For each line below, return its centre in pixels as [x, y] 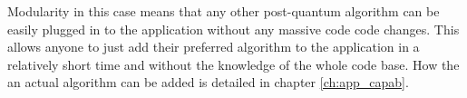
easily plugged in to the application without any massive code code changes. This [233, 29]
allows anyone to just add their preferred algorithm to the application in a [214, 47]
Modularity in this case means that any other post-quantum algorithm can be [224, 11]
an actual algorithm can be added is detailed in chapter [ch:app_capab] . [208, 82]
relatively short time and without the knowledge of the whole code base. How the [233, 64]
